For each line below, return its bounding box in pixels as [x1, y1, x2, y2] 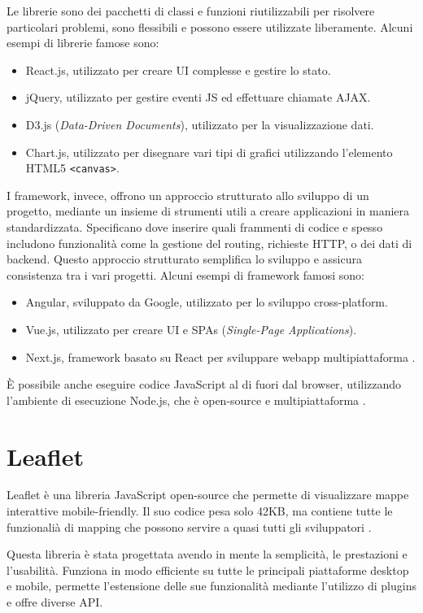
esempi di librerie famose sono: [7, 34, 159, 51]
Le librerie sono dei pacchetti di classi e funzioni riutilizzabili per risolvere [7, 2, 375, 19]
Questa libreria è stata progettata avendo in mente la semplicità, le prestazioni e [7, 546, 408, 563]
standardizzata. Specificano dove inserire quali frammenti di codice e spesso [7, 219, 383, 235]
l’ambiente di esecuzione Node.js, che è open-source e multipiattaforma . [7, 391, 366, 408]
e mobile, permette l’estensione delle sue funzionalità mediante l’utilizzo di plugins [7, 577, 416, 594]
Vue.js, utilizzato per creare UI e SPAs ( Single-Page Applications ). [25, 320, 357, 337]
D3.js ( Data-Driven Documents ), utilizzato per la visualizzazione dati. [25, 115, 374, 133]
